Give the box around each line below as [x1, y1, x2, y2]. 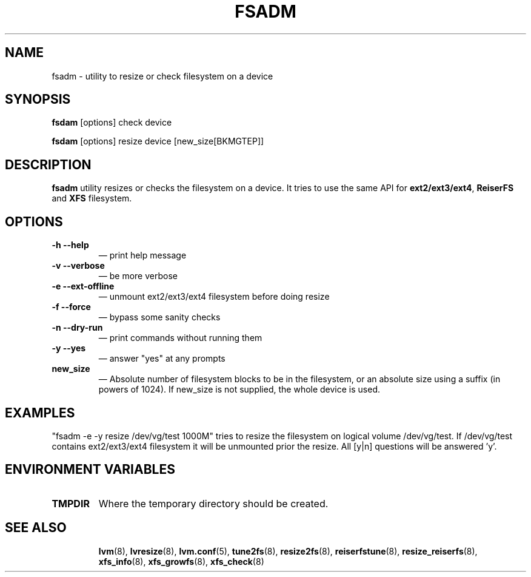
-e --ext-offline [52, 281, 115, 292]
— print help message [98, 250, 187, 261]
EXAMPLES [5, 405, 75, 420]
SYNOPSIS [5, 92, 71, 107]
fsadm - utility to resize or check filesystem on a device [52, 70, 273, 81]
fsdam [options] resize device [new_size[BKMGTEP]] [52, 136, 264, 147]
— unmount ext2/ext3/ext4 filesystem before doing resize [98, 291, 330, 302]
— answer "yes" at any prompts [98, 353, 225, 364]
